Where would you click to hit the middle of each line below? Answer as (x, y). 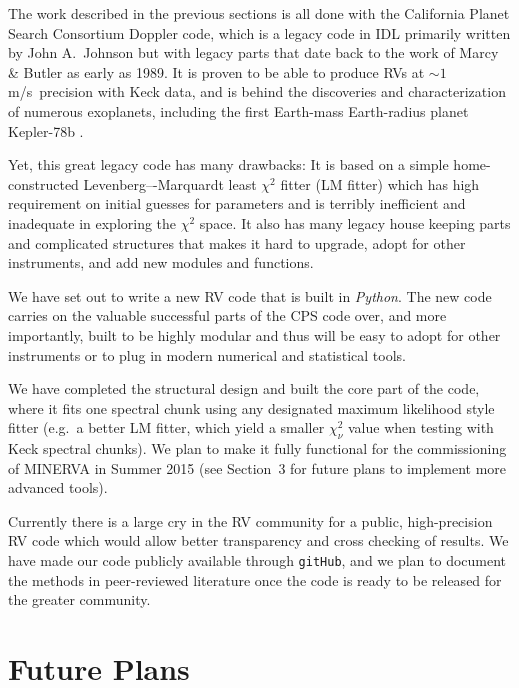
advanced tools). (58, 487)
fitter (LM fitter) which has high (380, 183)
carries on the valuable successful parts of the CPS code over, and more (227, 315)
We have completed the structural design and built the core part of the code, (244, 388)
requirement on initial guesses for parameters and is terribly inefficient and (237, 203)
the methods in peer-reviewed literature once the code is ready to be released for (255, 579)
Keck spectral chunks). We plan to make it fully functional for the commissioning (257, 448)
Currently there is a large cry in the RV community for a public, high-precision (250, 520)
